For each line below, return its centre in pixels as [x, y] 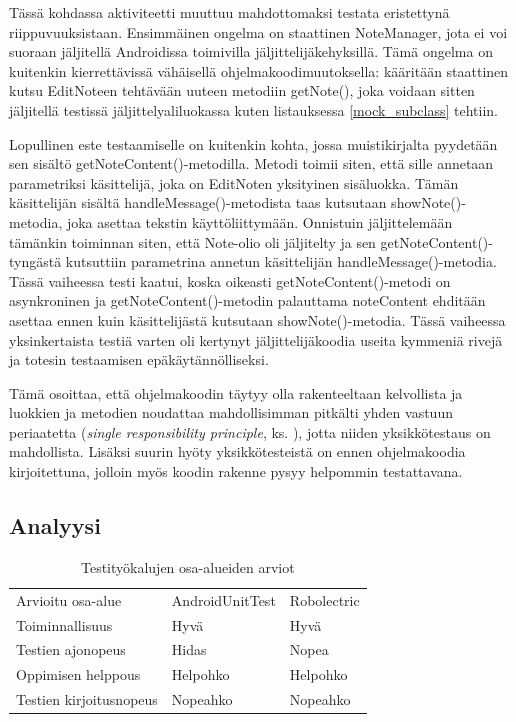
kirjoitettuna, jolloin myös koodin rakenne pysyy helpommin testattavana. [236, 471]
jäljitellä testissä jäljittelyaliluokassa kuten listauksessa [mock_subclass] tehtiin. [253, 109]
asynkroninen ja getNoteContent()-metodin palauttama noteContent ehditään [247, 300]
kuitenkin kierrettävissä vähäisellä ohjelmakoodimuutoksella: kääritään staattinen [259, 70]
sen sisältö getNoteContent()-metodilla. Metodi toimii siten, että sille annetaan [251, 163]
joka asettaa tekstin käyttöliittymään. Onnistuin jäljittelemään [259, 221]
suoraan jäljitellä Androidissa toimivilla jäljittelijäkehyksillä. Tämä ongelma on [251, 51]
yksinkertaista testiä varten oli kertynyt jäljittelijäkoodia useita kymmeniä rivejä [256, 339]
